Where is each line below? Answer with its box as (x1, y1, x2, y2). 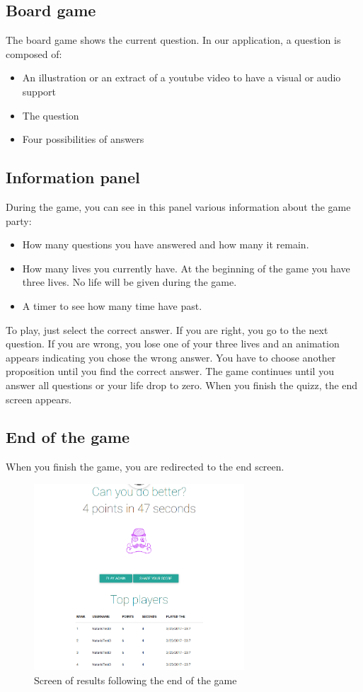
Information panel (6, 166, 140, 188)
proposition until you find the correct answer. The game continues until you (6, 364, 334, 379)
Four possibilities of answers (22, 132, 144, 146)
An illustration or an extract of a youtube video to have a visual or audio (22, 70, 341, 85)
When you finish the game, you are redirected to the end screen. (6, 459, 284, 474)
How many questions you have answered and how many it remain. (22, 237, 309, 252)
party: (6, 213, 32, 228)
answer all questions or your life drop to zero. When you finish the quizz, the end (6, 377, 358, 392)
